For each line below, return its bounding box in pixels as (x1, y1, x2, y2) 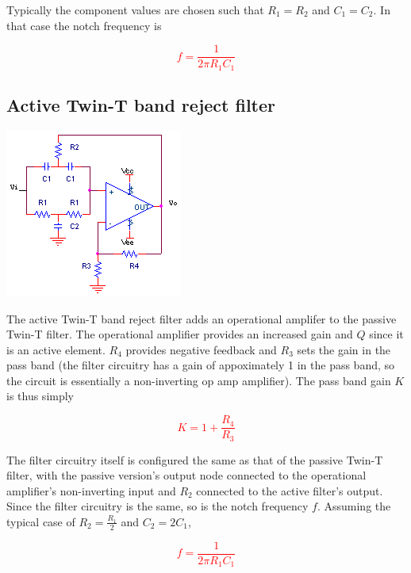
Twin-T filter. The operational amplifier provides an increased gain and (6, 326, 353, 342)
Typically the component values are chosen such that (6, 2, 264, 17)
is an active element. (6, 341, 106, 357)
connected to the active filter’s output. (196, 482, 383, 499)
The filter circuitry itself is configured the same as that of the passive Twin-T (6, 451, 383, 468)
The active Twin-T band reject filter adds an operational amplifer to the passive (6, 310, 397, 327)
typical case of (6, 513, 75, 529)
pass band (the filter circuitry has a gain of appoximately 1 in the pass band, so (6, 357, 395, 373)
